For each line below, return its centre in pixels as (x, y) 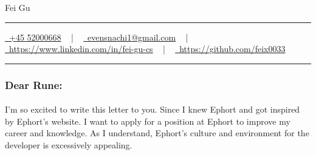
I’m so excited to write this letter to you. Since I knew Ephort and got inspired (153, 109)
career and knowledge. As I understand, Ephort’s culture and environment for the (157, 133)
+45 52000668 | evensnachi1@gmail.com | (98, 37)
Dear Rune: (34, 84)
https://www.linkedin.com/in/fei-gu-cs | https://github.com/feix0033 (147, 49)
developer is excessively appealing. (69, 145)
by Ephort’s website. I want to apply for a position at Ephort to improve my (148, 121)
